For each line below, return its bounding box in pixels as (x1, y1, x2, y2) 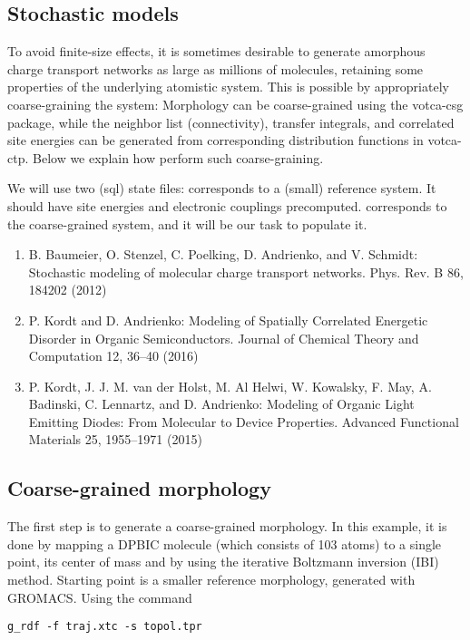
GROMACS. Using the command (7, 587, 192, 606)
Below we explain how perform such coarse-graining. (32, 148, 324, 167)
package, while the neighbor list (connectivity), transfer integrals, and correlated (7, 112, 455, 131)
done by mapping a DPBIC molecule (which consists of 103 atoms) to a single (7, 534, 442, 553)
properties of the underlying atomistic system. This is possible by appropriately (7, 77, 449, 96)
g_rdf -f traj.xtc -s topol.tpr (7, 620, 202, 634)
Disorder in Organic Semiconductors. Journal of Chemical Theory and (28, 328, 419, 347)
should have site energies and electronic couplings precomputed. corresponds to (7, 196, 447, 215)
